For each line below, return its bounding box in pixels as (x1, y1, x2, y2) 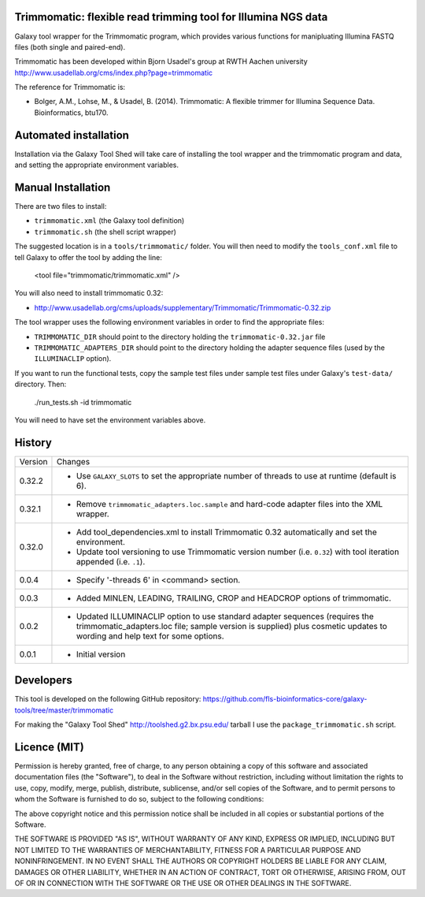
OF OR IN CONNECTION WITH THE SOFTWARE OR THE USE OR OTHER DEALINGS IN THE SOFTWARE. (14, 878, 352, 888)
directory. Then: (14, 379, 67, 389)
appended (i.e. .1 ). (76, 556, 146, 567)
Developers (14, 674, 72, 687)
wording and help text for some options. (76, 631, 224, 642)
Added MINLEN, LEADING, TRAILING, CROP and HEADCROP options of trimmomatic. (76, 592, 392, 603)
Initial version (76, 649, 126, 660)
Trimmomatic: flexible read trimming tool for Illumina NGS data (14, 10, 328, 24)
